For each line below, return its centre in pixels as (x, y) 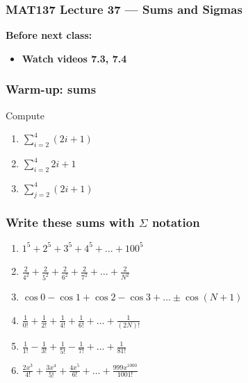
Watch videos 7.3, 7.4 (74, 58)
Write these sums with (70, 222)
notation (176, 222)
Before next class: (49, 35)
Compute (25, 115)
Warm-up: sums (51, 89)
